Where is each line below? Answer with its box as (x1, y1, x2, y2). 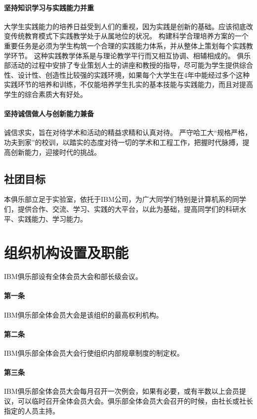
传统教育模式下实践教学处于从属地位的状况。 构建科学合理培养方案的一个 (10, 31, 249, 41)
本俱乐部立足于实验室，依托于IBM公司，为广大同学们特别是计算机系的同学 (4, 194, 246, 204)
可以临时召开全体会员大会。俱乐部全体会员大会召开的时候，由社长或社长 (17, 396, 253, 406)
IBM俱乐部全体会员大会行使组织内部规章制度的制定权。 (4, 348, 184, 358)
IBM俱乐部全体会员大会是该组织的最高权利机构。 (4, 309, 163, 320)
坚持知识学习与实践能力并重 (4, 2, 94, 12)
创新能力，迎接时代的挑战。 (10, 146, 101, 157)
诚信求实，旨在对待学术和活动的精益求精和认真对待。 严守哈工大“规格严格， (4, 127, 252, 138)
